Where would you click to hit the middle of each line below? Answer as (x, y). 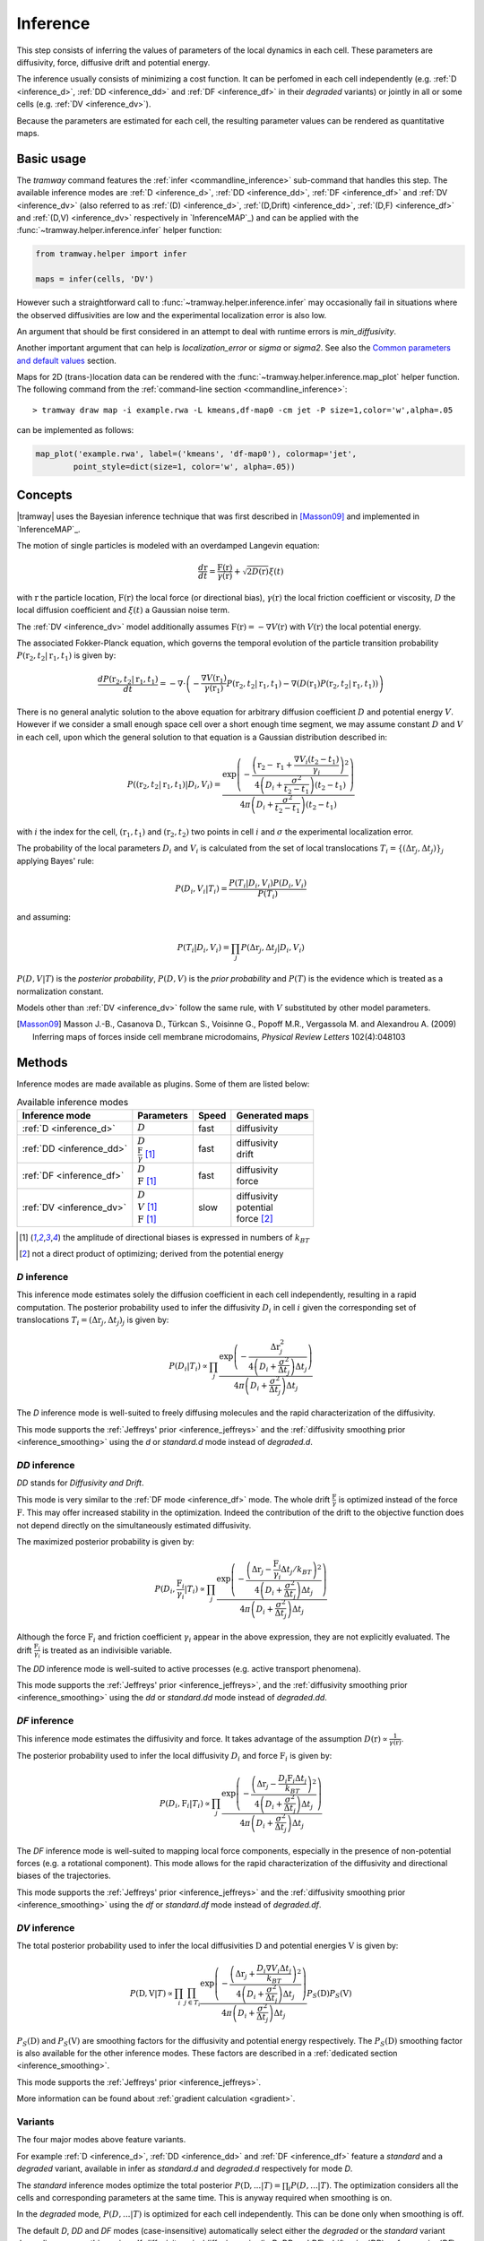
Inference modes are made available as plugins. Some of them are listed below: (163, 1084)
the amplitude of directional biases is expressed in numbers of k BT (186, 1238)
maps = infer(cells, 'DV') (95, 279)
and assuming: (44, 917)
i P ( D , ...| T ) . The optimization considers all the (373, 2186)
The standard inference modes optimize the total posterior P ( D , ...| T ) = (149, 2185)
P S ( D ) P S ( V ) (329, 1994)
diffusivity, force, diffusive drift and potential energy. (113, 62)
